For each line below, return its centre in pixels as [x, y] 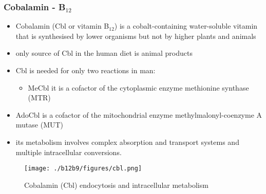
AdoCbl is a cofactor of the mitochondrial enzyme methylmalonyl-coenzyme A [139, 114]
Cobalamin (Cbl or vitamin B [62, 26]
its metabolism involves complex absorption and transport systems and [127, 142]
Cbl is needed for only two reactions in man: [85, 70]
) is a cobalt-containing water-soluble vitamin [186, 26]
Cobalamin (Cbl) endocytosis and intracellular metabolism [116, 185]
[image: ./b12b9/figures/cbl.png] [83, 169]
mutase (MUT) [40, 125]
